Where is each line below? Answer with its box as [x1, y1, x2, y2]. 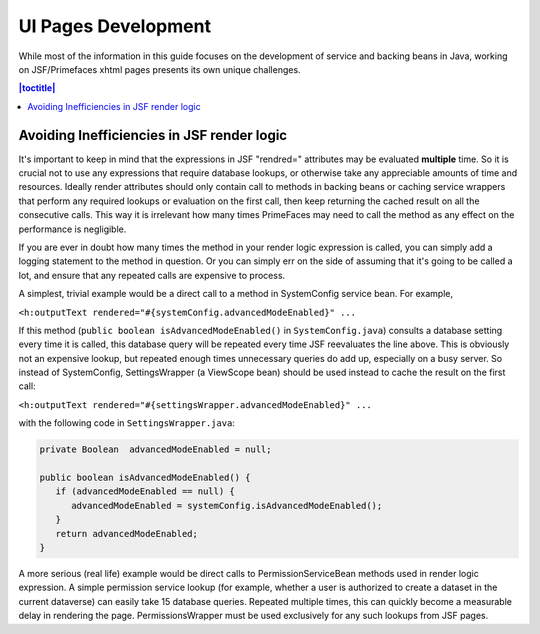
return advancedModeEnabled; [55, 528, 199, 539]
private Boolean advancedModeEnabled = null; [39, 444, 272, 455]
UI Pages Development [18, 15, 212, 37]
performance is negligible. [18, 223, 127, 235]
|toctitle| [18, 82, 56, 94]
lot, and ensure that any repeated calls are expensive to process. [18, 269, 286, 281]
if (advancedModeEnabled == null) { [55, 486, 235, 497]
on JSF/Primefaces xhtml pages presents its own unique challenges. [18, 63, 301, 75]
